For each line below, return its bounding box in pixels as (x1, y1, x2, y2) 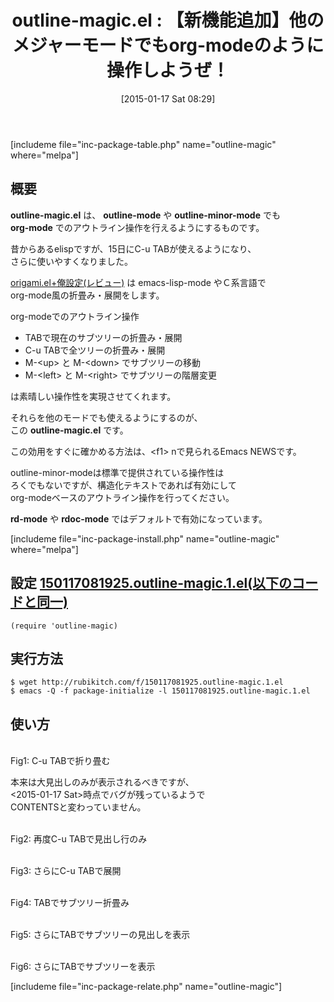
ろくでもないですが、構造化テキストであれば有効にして (10, 479, 237, 491)
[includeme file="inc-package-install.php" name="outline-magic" (10, 532, 280, 545)
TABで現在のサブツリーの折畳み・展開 (24, 331, 183, 343)
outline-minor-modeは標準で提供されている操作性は (10, 466, 225, 478)
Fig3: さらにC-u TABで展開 (10, 865, 122, 877)
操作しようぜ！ (106, 59, 230, 82)
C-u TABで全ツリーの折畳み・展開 (24, 344, 166, 356)
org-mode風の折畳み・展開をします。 (10, 289, 165, 301)
